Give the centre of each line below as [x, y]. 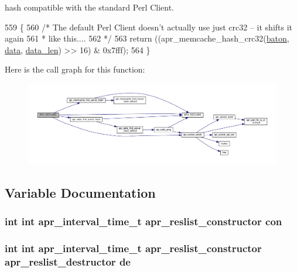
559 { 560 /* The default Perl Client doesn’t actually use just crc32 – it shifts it [149, 27]
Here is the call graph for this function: [75, 69]
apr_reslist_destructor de [68, 261]
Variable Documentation [80, 192]
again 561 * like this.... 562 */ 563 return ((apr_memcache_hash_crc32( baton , [147, 38]
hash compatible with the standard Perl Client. [90, 7]
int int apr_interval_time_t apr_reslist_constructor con [144, 221]
